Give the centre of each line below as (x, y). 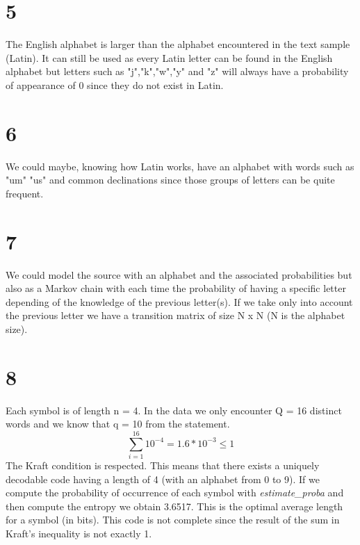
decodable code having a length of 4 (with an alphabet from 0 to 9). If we (163, 479)
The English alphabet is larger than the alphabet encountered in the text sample (178, 44)
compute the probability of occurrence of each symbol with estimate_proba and (175, 493)
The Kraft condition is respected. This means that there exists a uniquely (163, 465)
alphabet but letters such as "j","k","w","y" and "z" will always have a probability (177, 71)
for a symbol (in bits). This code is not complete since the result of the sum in (173, 520)
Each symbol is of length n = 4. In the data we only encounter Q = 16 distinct (174, 410)
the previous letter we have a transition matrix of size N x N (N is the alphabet (175, 315)
